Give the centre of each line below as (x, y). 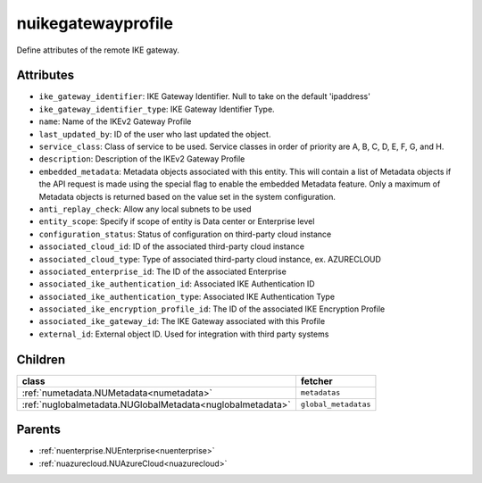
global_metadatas (336, 405)
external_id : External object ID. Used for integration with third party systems (184, 334)
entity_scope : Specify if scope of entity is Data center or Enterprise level (177, 221)
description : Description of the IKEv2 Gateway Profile (142, 159)
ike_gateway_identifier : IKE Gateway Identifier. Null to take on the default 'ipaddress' (204, 96)
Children (41, 359)
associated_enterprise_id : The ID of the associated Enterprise (163, 271)
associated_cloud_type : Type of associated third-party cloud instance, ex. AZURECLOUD (210, 259)
